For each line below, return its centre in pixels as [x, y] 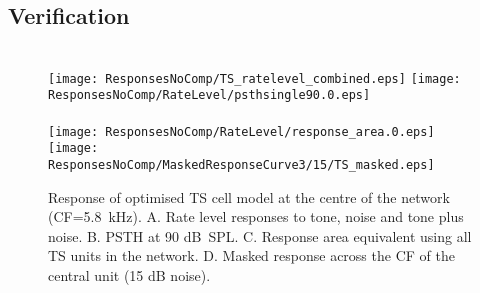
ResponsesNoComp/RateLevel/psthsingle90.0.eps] [209, 95]
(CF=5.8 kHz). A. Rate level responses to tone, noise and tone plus [256, 216]
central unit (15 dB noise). [129, 275]
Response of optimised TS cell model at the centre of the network [249, 196]
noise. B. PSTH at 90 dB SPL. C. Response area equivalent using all [260, 235]
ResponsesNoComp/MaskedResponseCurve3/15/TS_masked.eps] [241, 165]
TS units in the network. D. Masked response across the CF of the [251, 255]
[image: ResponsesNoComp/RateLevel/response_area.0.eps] [241, 131]
